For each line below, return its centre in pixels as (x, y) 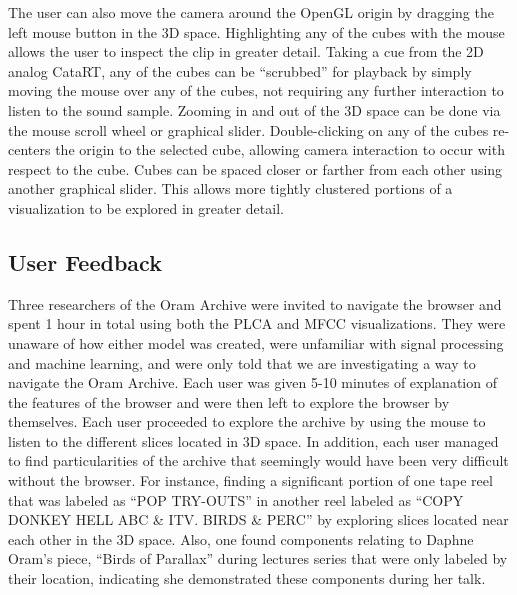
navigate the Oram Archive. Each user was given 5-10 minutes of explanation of (252, 382)
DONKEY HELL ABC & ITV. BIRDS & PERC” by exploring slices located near (258, 519)
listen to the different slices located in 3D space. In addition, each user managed (253, 440)
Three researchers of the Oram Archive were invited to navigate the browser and (255, 303)
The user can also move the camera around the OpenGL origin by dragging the (251, 12)
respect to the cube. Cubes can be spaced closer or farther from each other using (255, 168)
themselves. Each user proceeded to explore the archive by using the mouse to (247, 421)
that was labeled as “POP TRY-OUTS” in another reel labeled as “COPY (236, 499)
